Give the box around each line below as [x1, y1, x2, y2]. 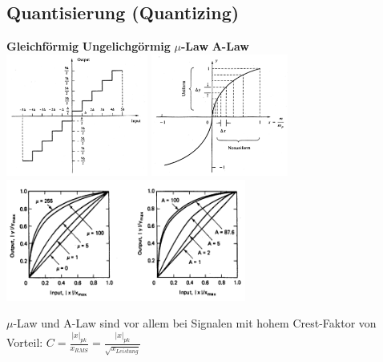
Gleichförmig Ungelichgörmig [6, 38, 171, 55]
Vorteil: [6, 334, 43, 351]
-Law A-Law [180, 38, 249, 55]
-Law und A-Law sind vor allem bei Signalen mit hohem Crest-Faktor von [13, 315, 377, 331]
